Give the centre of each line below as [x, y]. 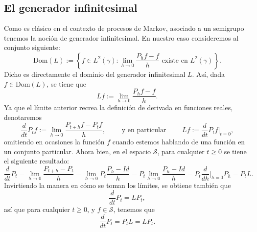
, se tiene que [66, 83]
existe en [175, 60]
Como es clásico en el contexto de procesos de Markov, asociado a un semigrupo [124, 28]
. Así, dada [209, 74]
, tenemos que [134, 209]
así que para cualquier [37, 209]
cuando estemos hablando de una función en [179, 141]
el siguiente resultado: [36, 161]
